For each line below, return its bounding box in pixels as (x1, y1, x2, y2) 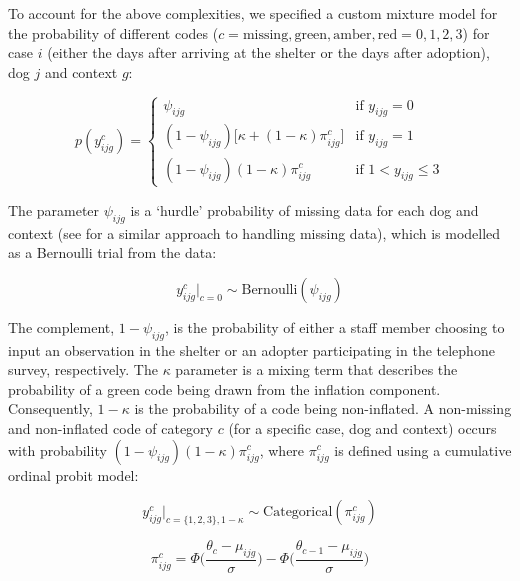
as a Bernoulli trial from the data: (8, 242, 217, 263)
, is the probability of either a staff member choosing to (164, 316, 505, 337)
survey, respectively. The (8, 359, 158, 380)
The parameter (8, 199, 100, 220)
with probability (8, 439, 107, 460)
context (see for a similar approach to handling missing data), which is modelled (8, 222, 501, 243)
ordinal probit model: (8, 464, 139, 485)
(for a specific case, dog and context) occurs (228, 417, 497, 438)
